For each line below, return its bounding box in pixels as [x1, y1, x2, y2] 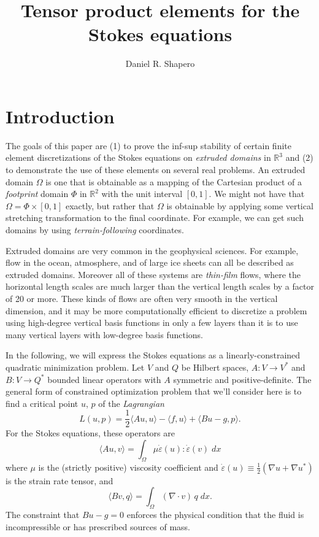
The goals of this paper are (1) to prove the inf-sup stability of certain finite [6, 139, 291, 152]
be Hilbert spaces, [181, 360, 249, 373]
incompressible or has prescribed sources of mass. [6, 520, 190, 533]
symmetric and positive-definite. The [173, 373, 312, 385]
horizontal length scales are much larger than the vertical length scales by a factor [6, 280, 314, 293]
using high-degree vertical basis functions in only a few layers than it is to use [6, 316, 298, 329]
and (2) [285, 151, 313, 164]
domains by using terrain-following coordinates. [6, 223, 184, 236]
